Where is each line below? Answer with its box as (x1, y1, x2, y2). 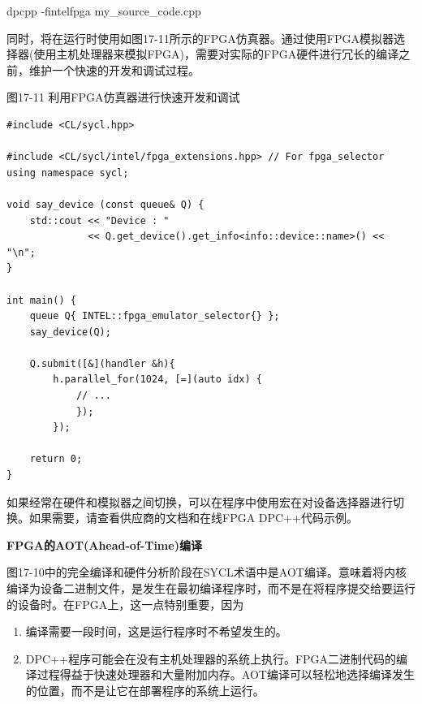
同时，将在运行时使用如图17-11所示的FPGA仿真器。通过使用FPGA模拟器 (6, 29, 394, 46)
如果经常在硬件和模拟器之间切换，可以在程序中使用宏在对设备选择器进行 (6, 493, 393, 510)
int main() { (6, 294, 76, 306)
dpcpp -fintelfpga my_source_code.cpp (6, 2, 201, 19)
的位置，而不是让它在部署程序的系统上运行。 (25, 681, 265, 698)
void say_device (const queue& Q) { (6, 198, 205, 210)
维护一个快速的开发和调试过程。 (28, 61, 200, 78)
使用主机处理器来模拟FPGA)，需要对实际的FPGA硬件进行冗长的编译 (33, 45, 399, 63)
